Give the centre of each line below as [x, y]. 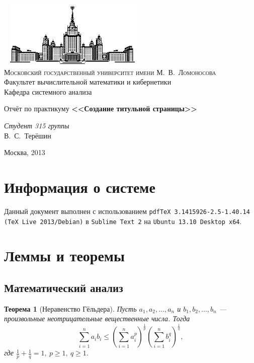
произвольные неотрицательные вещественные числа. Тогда [97, 318]
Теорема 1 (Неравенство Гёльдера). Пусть [70, 308]
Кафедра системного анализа [48, 91]
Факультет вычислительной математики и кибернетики [88, 82]
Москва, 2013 [25, 152]
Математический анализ [64, 287]
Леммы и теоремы [64, 256]
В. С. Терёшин [28, 135]
